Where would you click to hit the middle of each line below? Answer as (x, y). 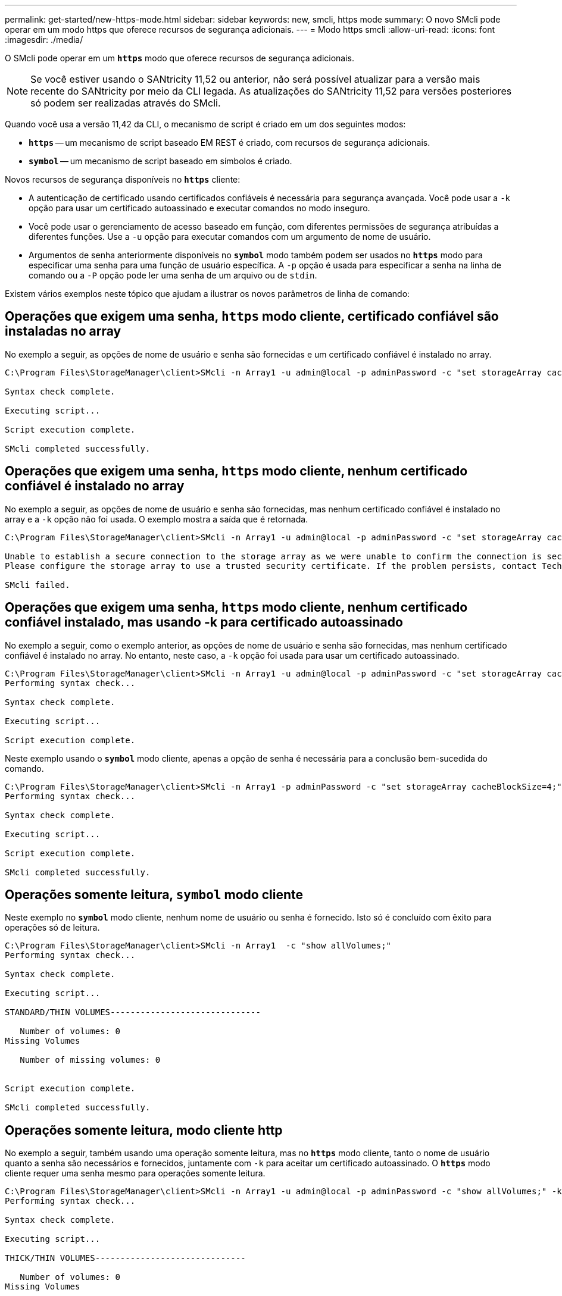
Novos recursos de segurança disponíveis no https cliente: (123, 179)
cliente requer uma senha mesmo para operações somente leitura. (135, 1173)
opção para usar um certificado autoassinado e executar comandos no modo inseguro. (199, 208)
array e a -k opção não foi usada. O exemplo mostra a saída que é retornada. (157, 519)
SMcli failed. (38, 585)
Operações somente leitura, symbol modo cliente (154, 894)
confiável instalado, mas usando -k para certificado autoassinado (204, 622)
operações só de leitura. (52, 928)
